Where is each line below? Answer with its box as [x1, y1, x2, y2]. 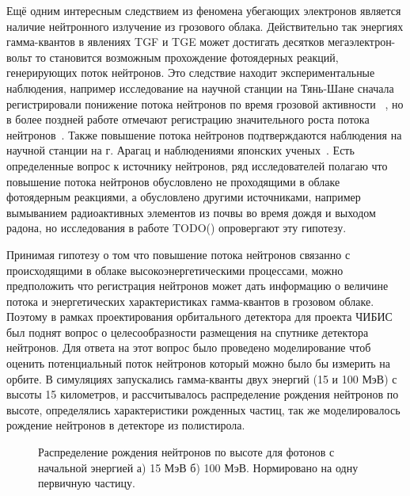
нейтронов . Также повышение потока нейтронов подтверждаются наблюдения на [6, 126, 402, 143]
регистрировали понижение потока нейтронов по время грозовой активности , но [6, 95, 404, 112]
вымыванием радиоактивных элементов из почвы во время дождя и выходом [6, 204, 376, 220]
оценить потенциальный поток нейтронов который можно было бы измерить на [6, 355, 391, 372]
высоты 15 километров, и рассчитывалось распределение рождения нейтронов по [6, 386, 399, 403]
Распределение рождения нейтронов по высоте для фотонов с [38, 444, 335, 460]
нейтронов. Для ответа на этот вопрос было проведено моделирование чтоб [6, 339, 371, 356]
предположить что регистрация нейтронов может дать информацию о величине [6, 277, 389, 294]
